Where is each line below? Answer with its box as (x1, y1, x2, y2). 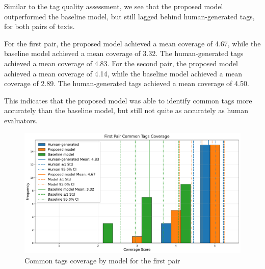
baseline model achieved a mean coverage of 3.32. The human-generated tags (4, 48, 244, 59)
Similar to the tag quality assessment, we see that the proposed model (4, 1, 223, 11)
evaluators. (4, 115, 38, 125)
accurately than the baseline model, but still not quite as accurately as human (4, 105, 249, 116)
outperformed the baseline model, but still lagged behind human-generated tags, (4, 11, 255, 21)
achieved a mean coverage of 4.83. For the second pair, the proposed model (4, 58, 238, 68)
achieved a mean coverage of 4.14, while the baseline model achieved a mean (4, 68, 243, 78)
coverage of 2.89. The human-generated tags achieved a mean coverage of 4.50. (4, 78, 249, 89)
